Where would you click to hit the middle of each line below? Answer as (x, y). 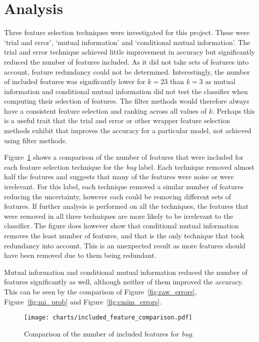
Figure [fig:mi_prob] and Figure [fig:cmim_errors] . (83, 301)
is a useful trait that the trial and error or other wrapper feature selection (117, 120)
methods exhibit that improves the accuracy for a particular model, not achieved (128, 130)
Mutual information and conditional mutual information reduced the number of (126, 272)
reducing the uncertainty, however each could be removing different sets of (118, 196)
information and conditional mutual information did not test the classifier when (126, 91)
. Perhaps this (233, 110)
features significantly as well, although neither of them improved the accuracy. (124, 282)
